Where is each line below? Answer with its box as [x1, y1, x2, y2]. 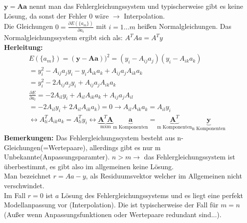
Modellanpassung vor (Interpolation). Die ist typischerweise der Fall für [4, 200, 219, 210]
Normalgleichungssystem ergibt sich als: [4, 32, 123, 43]
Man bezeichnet [4, 171, 51, 181]
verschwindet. [4, 180, 45, 191]
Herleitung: [4, 42, 43, 52]
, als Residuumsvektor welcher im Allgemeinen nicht [86, 171, 242, 181]
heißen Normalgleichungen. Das [137, 21, 231, 31]
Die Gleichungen [4, 21, 53, 31]
